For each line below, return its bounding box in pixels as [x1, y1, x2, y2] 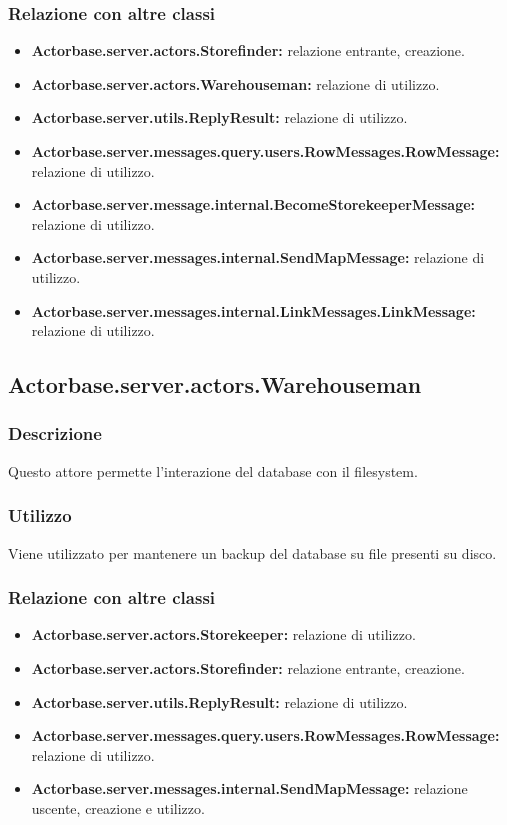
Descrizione [8, 421, 102, 446]
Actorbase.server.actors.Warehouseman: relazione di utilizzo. [31, 73, 440, 94]
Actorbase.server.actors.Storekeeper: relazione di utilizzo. [31, 624, 416, 645]
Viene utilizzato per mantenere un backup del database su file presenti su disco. [8, 542, 497, 563]
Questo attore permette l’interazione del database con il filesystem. [8, 460, 418, 481]
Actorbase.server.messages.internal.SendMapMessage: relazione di [31, 247, 485, 268]
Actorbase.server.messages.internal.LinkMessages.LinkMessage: [31, 300, 476, 321]
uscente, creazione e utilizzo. [31, 797, 205, 818]
